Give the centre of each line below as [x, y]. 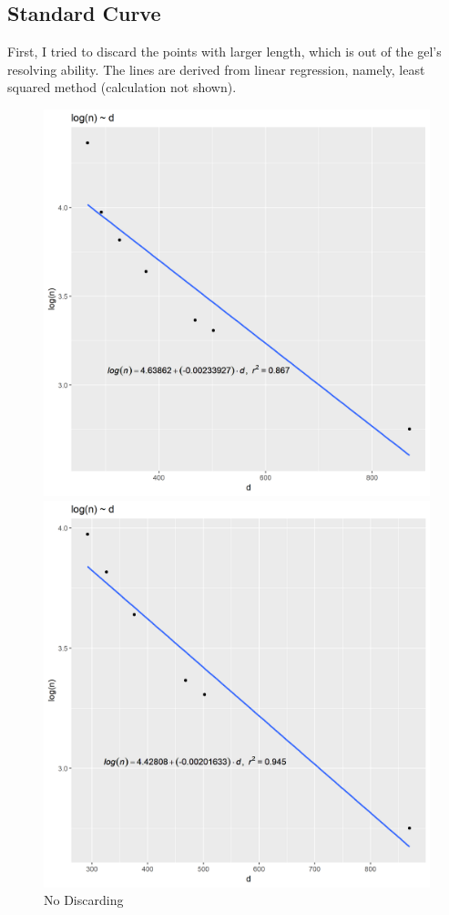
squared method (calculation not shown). [122, 87]
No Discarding [84, 900]
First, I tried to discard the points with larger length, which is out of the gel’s [224, 52]
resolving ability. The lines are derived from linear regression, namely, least [216, 69]
